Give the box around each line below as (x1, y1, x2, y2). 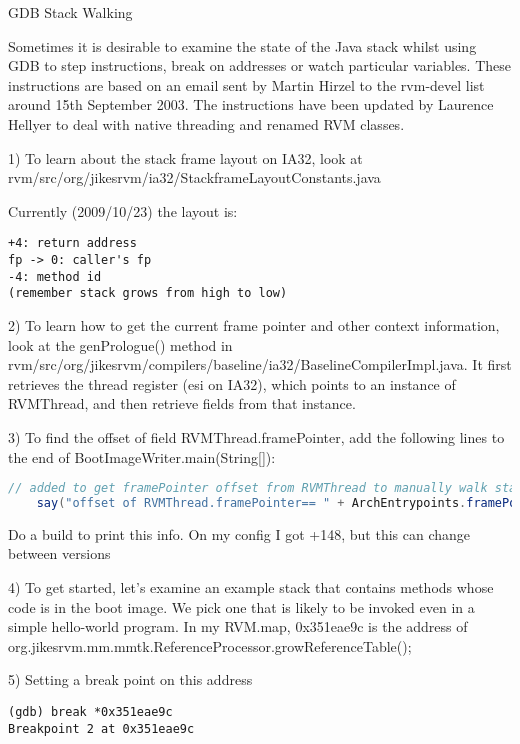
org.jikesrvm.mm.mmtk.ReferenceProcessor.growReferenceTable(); (8, 635, 412, 656)
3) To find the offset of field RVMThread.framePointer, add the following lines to (8, 426, 505, 447)
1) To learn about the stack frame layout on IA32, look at (8, 147, 363, 168)
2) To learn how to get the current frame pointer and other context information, (8, 314, 500, 335)
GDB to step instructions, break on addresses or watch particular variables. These (8, 55, 512, 76)
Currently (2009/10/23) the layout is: (8, 200, 238, 221)
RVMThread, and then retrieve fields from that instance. (8, 393, 356, 414)
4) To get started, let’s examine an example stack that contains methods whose (8, 577, 494, 598)
